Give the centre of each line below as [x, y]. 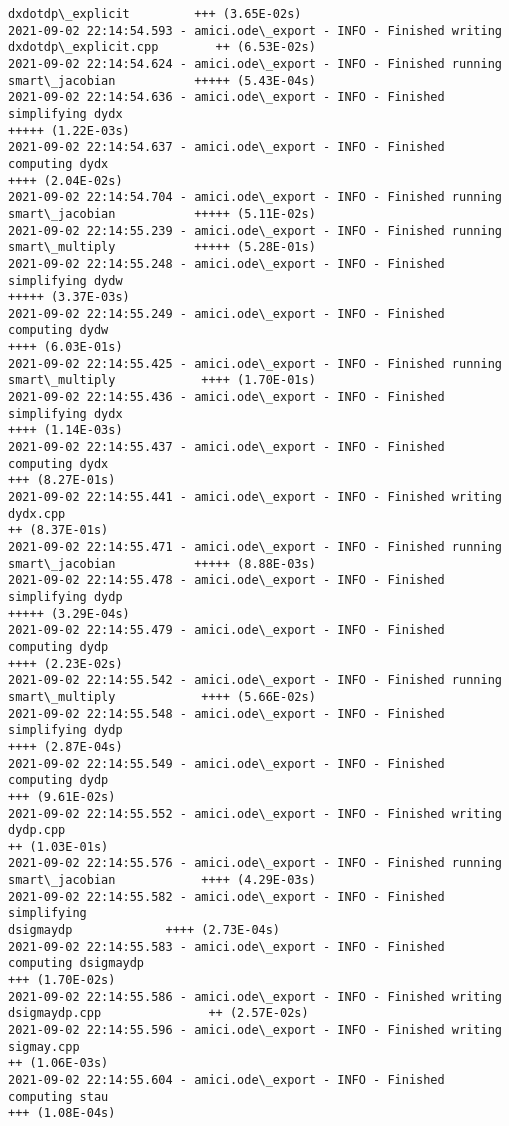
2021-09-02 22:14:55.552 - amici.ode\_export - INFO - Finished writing [255, 813]
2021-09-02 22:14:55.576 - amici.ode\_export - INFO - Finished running [255, 863]
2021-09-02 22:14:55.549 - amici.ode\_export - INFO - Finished [226, 763]
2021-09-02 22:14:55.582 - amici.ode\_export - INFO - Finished [226, 896]
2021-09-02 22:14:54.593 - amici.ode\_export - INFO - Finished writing [255, 30]
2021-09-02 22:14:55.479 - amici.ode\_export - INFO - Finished [226, 630]
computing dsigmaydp [76, 963]
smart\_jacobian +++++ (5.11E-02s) [162, 213]
